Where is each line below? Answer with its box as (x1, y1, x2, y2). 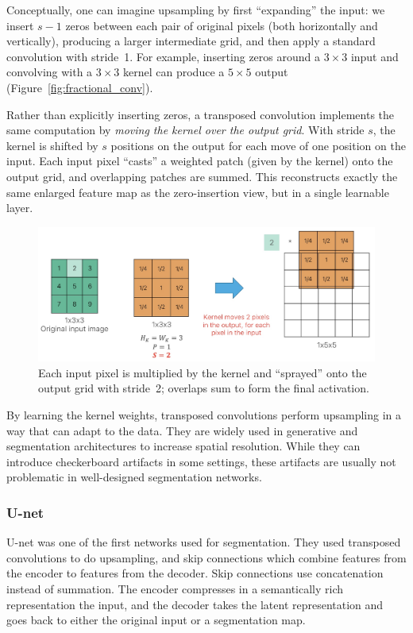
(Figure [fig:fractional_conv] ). (6, 79, 153, 95)
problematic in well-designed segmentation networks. (6, 469, 262, 485)
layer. (6, 199, 33, 216)
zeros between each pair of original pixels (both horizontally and (65, 17, 378, 33)
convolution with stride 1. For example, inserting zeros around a (6, 48, 320, 64)
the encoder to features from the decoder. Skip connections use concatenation (6, 565, 384, 581)
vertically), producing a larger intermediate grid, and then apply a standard (6, 33, 376, 49)
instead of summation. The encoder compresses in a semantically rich (6, 580, 344, 596)
